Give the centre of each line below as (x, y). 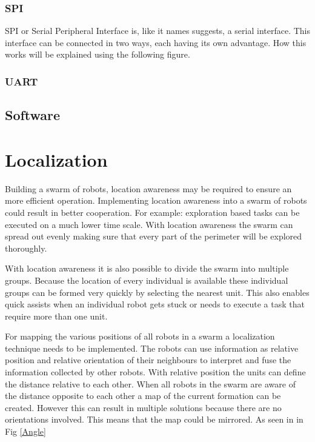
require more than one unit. (56, 316)
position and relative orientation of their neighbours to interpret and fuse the (148, 360)
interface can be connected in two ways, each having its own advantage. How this (156, 42)
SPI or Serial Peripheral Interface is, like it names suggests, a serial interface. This (157, 31)
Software (33, 115)
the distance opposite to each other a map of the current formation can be (143, 396)
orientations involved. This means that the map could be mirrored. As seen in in (154, 419)
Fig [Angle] (25, 431)
